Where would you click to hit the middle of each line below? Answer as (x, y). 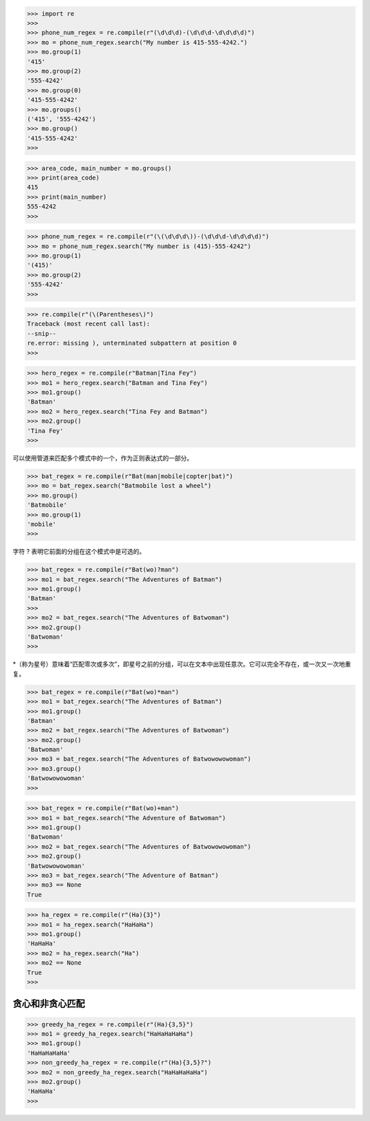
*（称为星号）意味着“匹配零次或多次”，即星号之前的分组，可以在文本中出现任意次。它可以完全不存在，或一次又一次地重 (182, 664)
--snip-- (42, 333)
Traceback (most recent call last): (89, 324)
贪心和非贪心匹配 (49, 1004)
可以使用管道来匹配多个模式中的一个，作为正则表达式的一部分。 (103, 458)
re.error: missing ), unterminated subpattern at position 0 (132, 343)
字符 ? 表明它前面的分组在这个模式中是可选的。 (79, 552)
